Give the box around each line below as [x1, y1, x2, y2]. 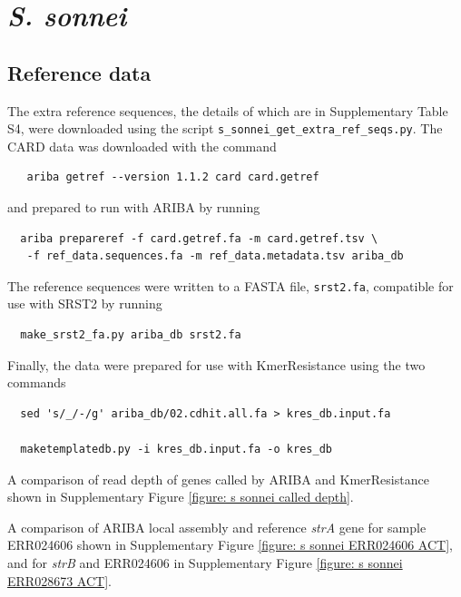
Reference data [7, 58, 152, 86]
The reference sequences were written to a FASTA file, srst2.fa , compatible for [7, 276, 454, 295]
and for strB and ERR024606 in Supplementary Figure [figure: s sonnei [7, 553, 403, 572]
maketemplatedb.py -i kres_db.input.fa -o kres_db [20, 443, 332, 456]
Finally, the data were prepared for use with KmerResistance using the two [7, 355, 426, 374]
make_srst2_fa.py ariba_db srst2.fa [20, 328, 241, 342]
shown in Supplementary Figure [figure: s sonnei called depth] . [7, 487, 354, 506]
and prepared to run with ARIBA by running [7, 198, 260, 217]
